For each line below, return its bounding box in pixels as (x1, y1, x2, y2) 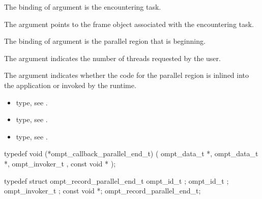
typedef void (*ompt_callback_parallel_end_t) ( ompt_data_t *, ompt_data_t (4, 148, 258, 159)
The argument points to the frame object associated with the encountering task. (4, 18, 254, 29)
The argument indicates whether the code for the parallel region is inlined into (4, 70, 249, 80)
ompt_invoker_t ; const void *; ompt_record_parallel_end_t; (4, 185, 201, 196)
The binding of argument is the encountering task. (4, 2, 161, 12)
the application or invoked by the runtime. (4, 79, 136, 90)
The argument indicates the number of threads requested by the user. (4, 52, 221, 63)
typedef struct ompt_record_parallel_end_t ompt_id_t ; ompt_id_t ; (4, 175, 229, 186)
